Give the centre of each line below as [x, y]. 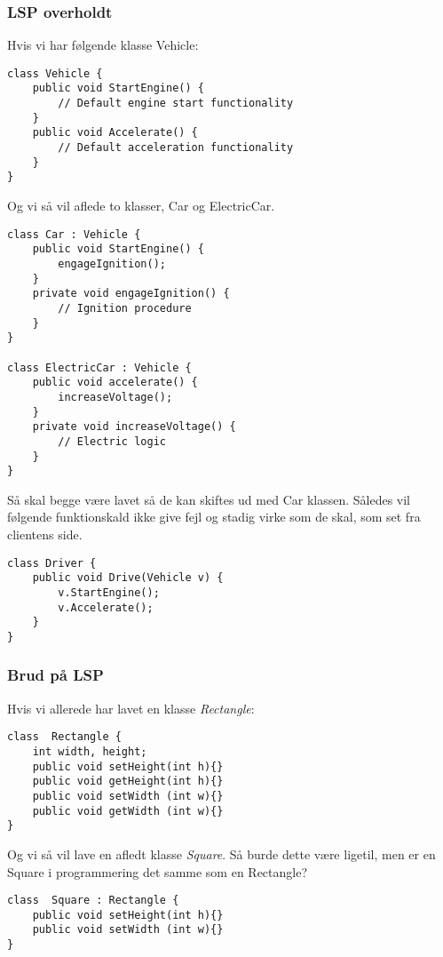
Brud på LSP [55, 675]
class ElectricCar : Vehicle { [99, 367]
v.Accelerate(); [106, 607]
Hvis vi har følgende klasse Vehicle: [103, 45]
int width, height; [90, 752]
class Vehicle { [55, 73]
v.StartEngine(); [109, 592]
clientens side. [45, 534]
